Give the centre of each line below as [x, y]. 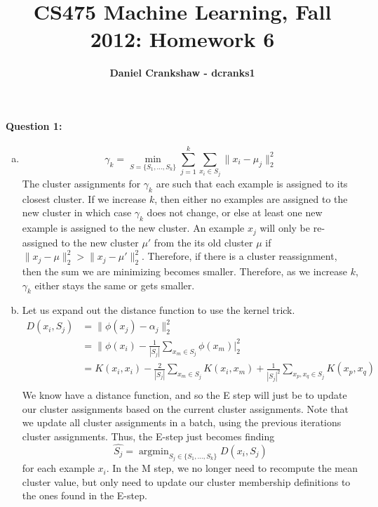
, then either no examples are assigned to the [251, 198]
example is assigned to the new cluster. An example [133, 228]
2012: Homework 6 [182, 39]
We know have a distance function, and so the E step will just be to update [184, 395]
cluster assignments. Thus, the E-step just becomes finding [148, 436]
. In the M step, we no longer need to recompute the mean [232, 468]
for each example [58, 468]
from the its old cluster [203, 242]
